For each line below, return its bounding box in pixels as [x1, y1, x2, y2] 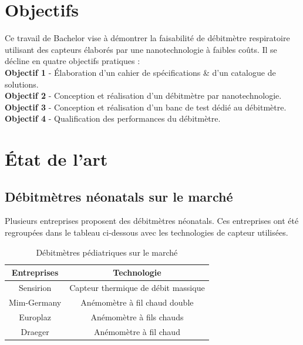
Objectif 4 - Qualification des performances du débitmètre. [5, 112, 221, 125]
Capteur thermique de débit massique [69, 282, 205, 294]
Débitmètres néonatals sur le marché [5, 187, 233, 205]
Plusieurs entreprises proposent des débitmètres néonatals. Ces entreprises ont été [5, 215, 299, 227]
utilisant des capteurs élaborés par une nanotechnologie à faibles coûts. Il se [5, 43, 277, 55]
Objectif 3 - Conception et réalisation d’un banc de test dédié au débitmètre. [5, 101, 287, 113]
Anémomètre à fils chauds [90, 310, 184, 323]
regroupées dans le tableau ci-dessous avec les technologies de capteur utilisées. [5, 226, 288, 239]
